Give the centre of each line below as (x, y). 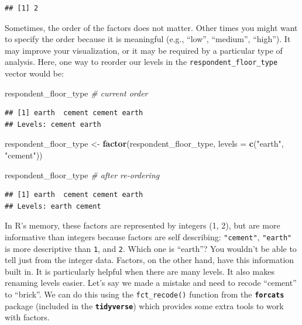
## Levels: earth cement (53, 206)
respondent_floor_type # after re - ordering (82, 174)
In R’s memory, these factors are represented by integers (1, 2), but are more (143, 225)
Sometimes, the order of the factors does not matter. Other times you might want (151, 27)
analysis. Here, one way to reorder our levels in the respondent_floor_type (141, 62)
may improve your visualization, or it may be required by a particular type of (144, 50)
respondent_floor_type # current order (76, 93)
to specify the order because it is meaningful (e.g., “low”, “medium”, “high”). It (148, 39)
